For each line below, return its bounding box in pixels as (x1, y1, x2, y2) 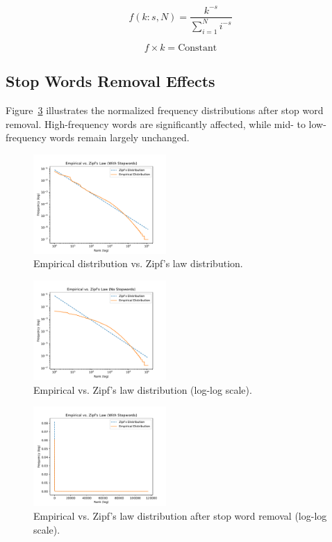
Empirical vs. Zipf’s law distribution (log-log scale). (33, 382, 252, 397)
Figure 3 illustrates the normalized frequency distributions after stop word (6, 102, 324, 117)
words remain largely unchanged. (49, 130, 190, 145)
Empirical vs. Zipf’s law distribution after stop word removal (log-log (33, 508, 327, 523)
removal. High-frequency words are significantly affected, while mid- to (6, 116, 306, 131)
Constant (178, 42, 217, 53)
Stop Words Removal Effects (6, 70, 215, 92)
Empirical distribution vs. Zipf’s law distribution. (33, 256, 243, 271)
